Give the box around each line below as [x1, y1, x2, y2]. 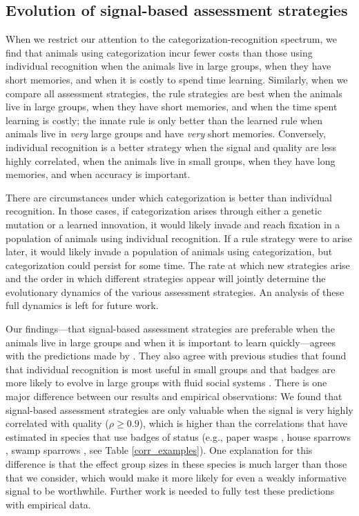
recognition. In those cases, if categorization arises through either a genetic [6, 204, 322, 218]
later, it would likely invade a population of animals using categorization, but [6, 244, 333, 259]
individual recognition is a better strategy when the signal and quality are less [6, 139, 336, 154]
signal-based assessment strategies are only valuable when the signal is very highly [6, 402, 353, 417]
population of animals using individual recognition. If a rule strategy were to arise [6, 230, 352, 245]
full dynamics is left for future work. [6, 298, 159, 312]
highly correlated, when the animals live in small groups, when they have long [6, 153, 336, 168]
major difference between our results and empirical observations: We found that [6, 389, 342, 404]
